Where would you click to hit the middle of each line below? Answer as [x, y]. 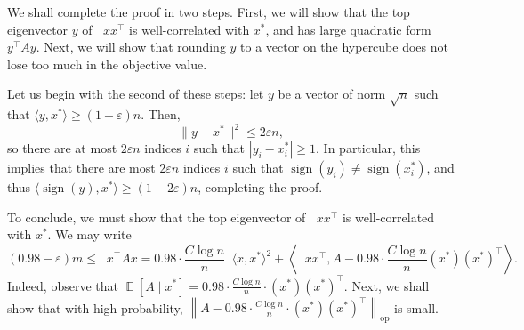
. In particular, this [368, 148]
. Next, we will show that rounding [131, 47]
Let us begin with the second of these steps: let [136, 94]
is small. [416, 307]
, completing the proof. [260, 187]
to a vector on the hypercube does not [344, 47]
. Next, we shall [387, 285]
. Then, [161, 114]
